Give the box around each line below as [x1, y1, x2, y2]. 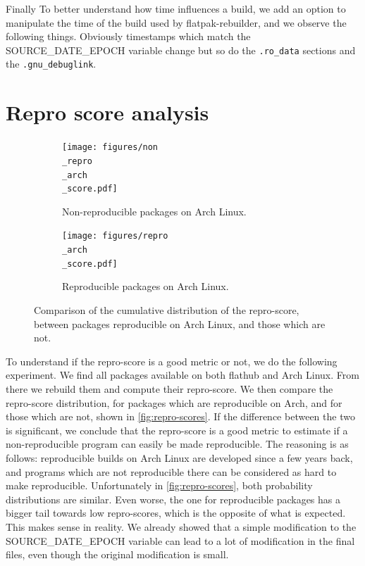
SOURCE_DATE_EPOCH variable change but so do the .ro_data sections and [6, 42, 356, 57]
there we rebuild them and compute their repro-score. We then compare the [6, 381, 333, 396]
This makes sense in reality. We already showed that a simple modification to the [6, 519, 357, 534]
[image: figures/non [62, 142, 159, 153]
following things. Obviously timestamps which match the [6, 29, 251, 44]
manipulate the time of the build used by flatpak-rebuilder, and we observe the [6, 15, 347, 30]
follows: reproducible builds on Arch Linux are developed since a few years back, [6, 450, 353, 465]
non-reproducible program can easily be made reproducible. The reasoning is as [6, 436, 349, 451]
